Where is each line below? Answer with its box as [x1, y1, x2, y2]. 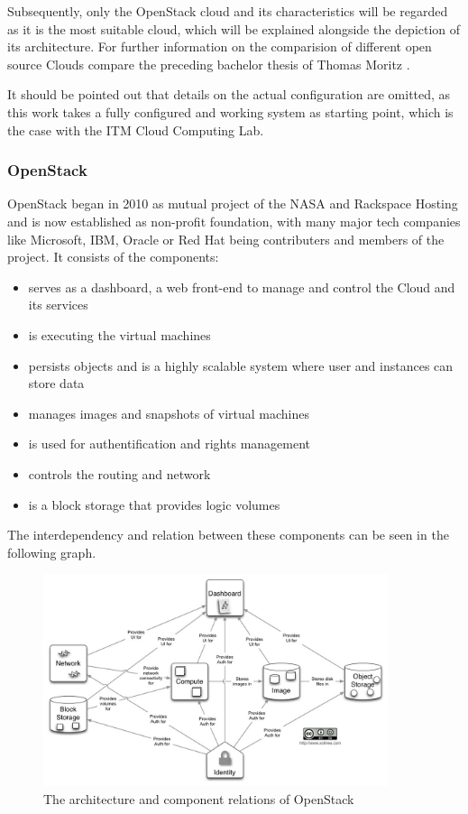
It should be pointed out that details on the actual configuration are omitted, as [7, 85, 451, 104]
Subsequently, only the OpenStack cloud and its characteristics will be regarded [7, 2, 448, 20]
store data [28, 374, 85, 393]
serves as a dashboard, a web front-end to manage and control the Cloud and [28, 277, 455, 296]
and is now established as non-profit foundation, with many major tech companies [7, 211, 461, 230]
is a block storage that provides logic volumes [28, 495, 280, 513]
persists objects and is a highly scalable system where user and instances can [28, 356, 454, 375]
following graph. [7, 542, 96, 561]
